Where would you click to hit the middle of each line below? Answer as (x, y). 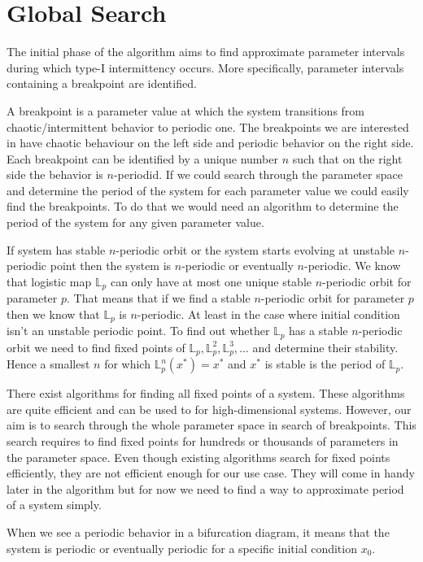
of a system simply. (54, 505)
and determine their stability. (325, 347)
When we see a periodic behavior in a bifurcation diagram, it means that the (198, 532)
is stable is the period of (325, 364)
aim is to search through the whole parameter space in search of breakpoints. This (211, 425)
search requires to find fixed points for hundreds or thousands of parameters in (203, 441)
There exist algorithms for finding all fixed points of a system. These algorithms (206, 393)
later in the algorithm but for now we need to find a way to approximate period (205, 488)
